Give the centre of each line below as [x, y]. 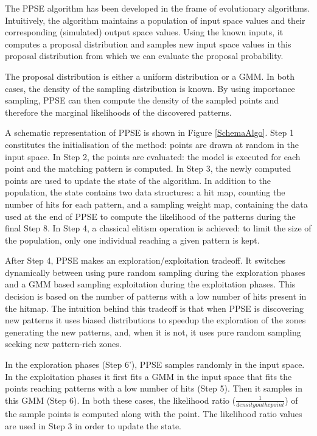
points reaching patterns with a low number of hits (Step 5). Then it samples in [154, 388]
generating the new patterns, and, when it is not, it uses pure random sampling [153, 332]
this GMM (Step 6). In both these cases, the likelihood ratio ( [120, 400]
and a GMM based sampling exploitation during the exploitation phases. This [150, 284]
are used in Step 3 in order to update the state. [93, 425]
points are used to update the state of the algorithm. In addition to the [138, 180]
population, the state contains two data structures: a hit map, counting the [145, 192]
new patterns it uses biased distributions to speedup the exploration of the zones [155, 320]
